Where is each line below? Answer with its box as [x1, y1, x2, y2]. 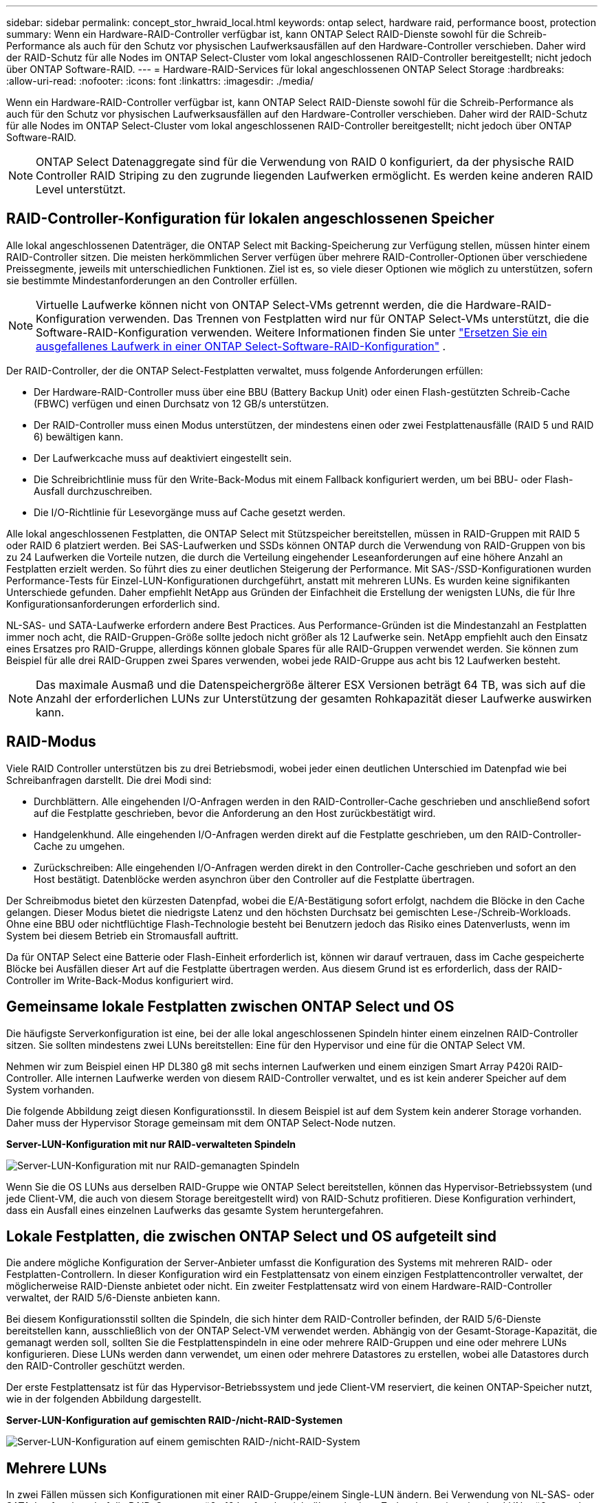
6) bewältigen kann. [34, 430, 124, 443]
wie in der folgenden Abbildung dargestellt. [6, 1393, 202, 1405]
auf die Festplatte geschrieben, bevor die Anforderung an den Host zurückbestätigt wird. [34, 807, 436, 819]
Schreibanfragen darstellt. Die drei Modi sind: [6, 774, 212, 786]
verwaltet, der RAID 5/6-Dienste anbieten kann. [6, 1292, 221, 1304]
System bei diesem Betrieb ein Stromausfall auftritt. [6, 929, 239, 941]
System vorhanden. [6, 1083, 94, 1096]
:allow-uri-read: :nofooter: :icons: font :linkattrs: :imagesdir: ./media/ [6, 75, 314, 87]
